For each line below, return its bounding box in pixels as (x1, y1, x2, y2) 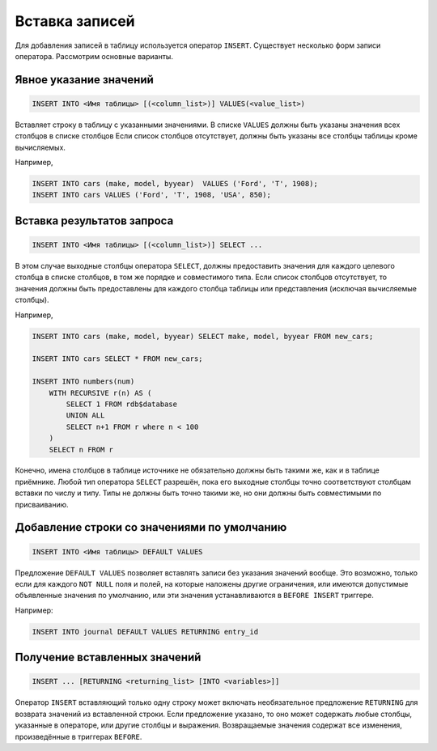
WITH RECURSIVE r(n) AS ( (49, 388, 152, 397)
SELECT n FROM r (49, 445, 113, 454)
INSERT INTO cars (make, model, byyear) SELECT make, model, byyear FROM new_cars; (32, 332, 374, 341)
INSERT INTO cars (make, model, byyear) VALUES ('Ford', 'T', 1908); (32, 179, 319, 189)
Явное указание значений (15, 73, 154, 87)
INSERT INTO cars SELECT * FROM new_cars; (32, 354, 203, 363)
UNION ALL (66, 411, 105, 420)
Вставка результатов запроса (15, 214, 174, 227)
